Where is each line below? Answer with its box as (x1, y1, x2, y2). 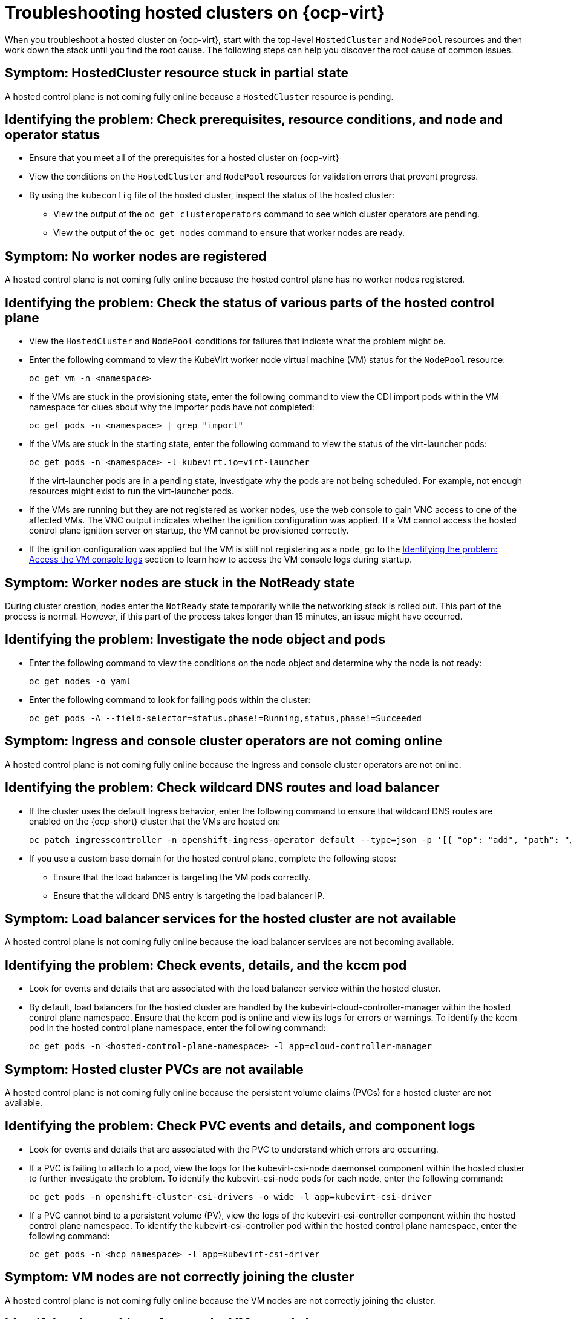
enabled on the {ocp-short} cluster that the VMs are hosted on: (29, 816, 281, 826)
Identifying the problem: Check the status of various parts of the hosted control (5, 295, 495, 310)
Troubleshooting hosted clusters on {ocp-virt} (5, 2, 385, 23)
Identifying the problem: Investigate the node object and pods (5, 632, 385, 647)
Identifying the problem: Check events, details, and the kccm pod (5, 957, 407, 973)
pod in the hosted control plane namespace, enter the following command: (29, 1023, 326, 1033)
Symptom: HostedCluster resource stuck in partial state (5, 65, 348, 81)
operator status (5, 127, 100, 143)
